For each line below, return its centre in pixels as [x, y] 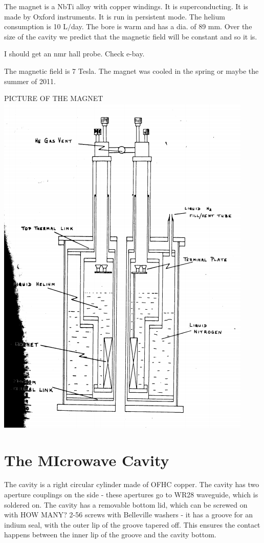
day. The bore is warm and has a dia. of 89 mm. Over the [162, 26]
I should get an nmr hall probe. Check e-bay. [74, 54]
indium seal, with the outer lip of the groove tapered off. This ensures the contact [132, 524]
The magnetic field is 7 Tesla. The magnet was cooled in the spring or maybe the [131, 71]
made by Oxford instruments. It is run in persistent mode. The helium [115, 16]
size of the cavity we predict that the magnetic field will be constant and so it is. [131, 36]
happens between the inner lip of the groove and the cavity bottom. [110, 535]
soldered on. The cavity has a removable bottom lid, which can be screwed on [126, 504]
